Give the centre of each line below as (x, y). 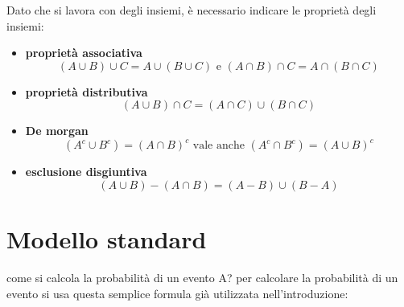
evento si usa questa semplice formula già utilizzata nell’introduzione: (177, 293)
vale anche (218, 146)
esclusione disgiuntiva (86, 172)
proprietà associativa (84, 53)
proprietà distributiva (87, 91)
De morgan (57, 131)
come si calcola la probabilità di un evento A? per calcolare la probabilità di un (202, 278)
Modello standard (107, 239)
